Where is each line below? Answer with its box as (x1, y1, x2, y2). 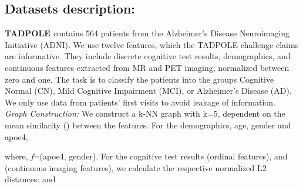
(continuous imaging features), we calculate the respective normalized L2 (5, 161, 267, 174)
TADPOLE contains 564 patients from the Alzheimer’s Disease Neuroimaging (5, 27, 290, 39)
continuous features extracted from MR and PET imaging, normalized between (5, 61, 289, 73)
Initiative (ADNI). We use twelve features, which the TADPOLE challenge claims (5, 38, 299, 50)
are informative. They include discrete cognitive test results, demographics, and (5, 50, 291, 62)
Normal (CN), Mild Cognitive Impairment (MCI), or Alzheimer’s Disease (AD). (5, 84, 292, 97)
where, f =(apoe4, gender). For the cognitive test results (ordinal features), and (5, 150, 288, 162)
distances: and (5, 173, 56, 185)
